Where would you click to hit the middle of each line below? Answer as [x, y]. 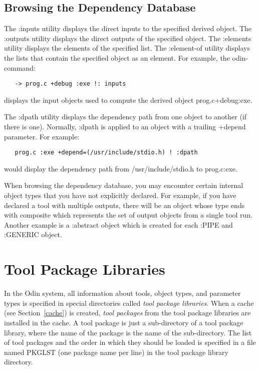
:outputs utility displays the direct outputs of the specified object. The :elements [128, 38]
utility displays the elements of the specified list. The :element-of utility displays [127, 48]
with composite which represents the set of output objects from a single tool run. [128, 215]
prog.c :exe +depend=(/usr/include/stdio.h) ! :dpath [106, 153]
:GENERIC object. [33, 234]
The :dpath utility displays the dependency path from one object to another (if [125, 117]
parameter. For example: [42, 136]
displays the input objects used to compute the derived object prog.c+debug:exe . [128, 100]
